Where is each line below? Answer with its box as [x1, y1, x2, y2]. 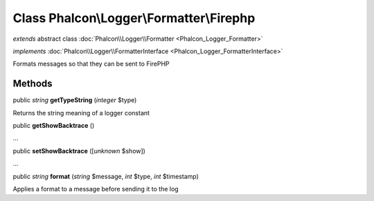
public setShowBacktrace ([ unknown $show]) [12, 146, 145, 155]
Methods [12, 78, 53, 90]
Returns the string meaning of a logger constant [12, 108, 150, 117]
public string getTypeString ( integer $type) [12, 96, 137, 104]
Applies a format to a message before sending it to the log [12, 184, 179, 193]
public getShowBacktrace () [12, 122, 95, 130]
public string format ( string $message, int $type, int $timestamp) [12, 172, 199, 180]
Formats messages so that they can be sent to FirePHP [12, 59, 170, 68]
